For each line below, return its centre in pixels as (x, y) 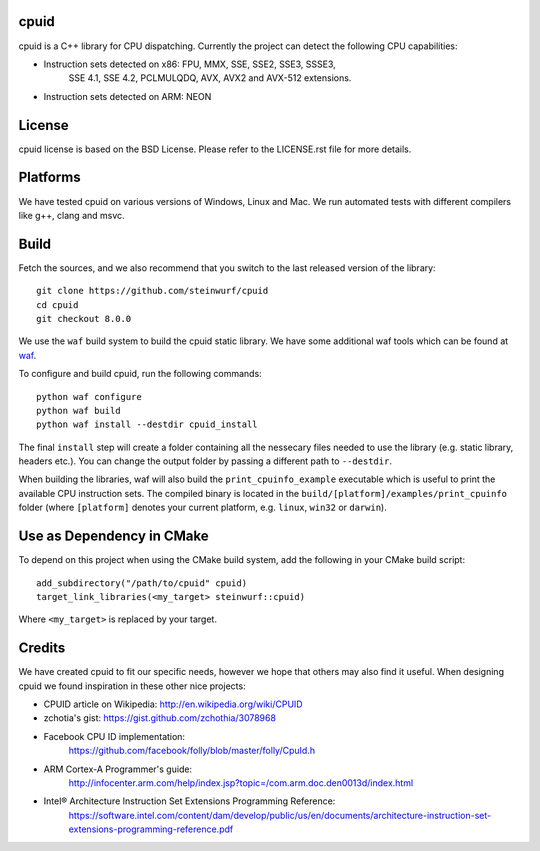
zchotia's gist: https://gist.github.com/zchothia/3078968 (160, 718)
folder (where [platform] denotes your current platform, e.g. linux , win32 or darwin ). (202, 507)
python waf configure (89, 396)
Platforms (49, 177)
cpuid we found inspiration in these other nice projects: (132, 686)
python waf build (78, 410)
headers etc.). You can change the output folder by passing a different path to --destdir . (205, 461)
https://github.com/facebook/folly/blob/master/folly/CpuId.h (191, 751)
